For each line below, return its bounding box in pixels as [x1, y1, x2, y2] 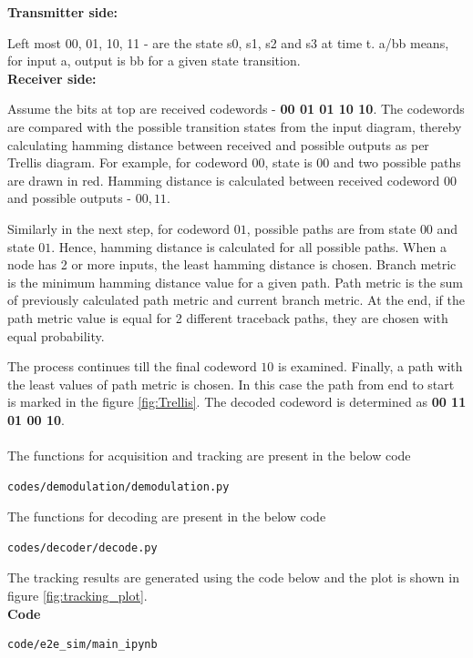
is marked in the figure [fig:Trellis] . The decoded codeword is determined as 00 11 [7, 392, 467, 411]
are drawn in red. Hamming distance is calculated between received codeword [7, 170, 440, 189]
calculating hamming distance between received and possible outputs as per [7, 135, 429, 154]
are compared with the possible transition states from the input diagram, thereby [7, 116, 462, 136]
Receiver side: [7, 68, 97, 87]
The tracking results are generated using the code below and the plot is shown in [7, 568, 459, 587]
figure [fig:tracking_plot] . [7, 586, 148, 605]
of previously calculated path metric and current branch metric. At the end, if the [7, 290, 465, 309]
